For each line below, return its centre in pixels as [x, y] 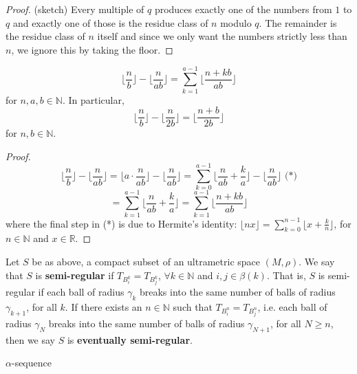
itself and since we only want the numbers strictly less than [222, 36]
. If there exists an [104, 307]
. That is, [286, 275]
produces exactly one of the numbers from [243, 9]
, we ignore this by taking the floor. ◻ [92, 49]
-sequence [31, 363]
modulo [236, 22]
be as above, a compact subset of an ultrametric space [146, 261]
